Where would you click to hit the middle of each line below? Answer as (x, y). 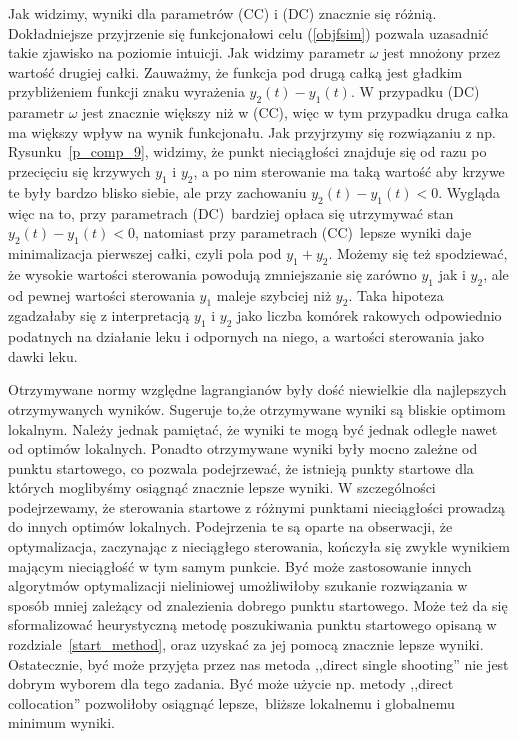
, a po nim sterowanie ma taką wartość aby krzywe (349, 170)
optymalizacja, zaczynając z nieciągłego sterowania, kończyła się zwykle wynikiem (259, 546)
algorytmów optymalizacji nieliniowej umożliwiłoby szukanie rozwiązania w (238, 585)
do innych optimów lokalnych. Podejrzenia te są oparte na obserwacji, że (230, 526)
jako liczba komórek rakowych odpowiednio (369, 315)
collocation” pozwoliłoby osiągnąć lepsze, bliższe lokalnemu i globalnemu (231, 702)
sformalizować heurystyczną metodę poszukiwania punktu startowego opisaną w (252, 624)
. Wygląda (469, 191)
